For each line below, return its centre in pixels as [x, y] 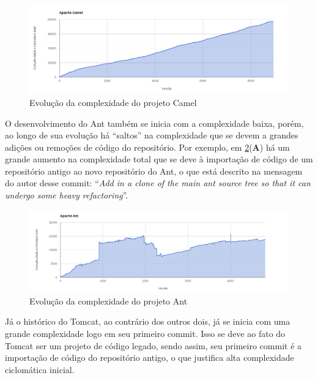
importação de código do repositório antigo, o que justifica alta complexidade [150, 357]
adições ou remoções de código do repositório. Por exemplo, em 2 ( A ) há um [147, 147]
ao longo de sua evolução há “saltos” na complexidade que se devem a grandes [152, 135]
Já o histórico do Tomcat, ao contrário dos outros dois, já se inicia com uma [148, 321]
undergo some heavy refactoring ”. [67, 195]
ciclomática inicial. [40, 369]
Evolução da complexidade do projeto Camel [113, 102]
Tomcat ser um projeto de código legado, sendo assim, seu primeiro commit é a [153, 345]
